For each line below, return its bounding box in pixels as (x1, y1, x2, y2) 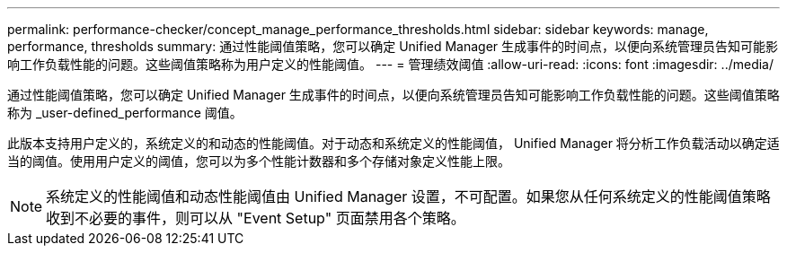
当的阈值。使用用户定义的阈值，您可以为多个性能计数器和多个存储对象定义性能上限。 (7, 153, 510, 169)
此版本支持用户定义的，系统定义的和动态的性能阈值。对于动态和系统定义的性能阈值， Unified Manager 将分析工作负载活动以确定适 (7, 135, 780, 151)
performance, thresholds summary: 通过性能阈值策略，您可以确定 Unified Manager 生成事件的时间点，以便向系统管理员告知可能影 (7, 39, 779, 54)
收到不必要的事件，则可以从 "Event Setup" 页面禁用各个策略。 (46, 209, 465, 227)
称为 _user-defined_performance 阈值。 (7, 105, 243, 120)
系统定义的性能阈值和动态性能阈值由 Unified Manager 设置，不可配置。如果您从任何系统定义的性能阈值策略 (46, 188, 771, 205)
